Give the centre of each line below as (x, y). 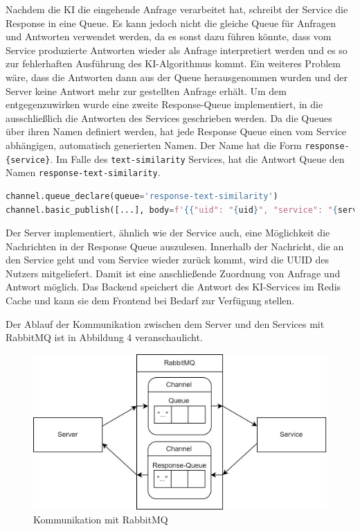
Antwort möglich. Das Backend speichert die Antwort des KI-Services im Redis (173, 287)
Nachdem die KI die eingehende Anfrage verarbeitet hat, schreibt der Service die (177, 9)
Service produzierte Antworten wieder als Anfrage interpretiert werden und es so (177, 50)
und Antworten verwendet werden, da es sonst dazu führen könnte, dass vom (169, 36)
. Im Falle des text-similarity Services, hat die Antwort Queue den (197, 158)
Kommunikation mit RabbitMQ (101, 519)
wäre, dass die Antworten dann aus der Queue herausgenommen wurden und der (177, 77)
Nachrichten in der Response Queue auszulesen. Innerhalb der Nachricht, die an (175, 246)
